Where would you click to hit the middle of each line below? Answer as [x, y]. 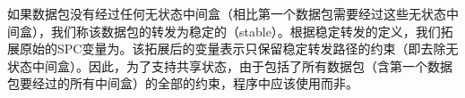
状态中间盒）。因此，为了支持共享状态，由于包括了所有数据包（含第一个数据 [230, 65]
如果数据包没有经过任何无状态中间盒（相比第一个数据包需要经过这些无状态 [227, 13]
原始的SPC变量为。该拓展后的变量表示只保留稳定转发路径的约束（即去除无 [239, 49]
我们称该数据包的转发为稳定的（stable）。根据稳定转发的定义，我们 [245, 31]
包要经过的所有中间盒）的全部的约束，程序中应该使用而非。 [183, 83]
